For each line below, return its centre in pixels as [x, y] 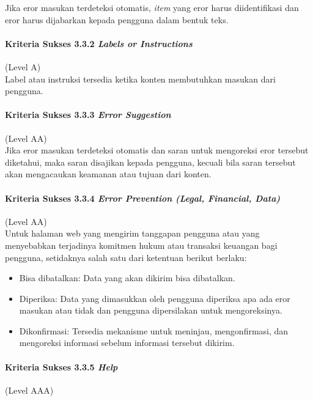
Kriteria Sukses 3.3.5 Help [61, 366]
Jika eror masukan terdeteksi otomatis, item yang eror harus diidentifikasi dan [152, 7]
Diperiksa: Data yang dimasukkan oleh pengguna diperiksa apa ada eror [155, 298]
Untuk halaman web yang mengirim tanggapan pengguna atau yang [132, 233]
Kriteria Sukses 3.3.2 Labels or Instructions [99, 43]
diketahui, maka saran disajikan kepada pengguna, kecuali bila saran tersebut [150, 162]
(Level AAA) [29, 390]
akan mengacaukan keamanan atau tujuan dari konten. [108, 174]
